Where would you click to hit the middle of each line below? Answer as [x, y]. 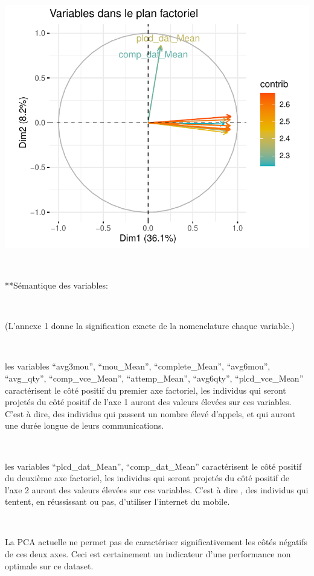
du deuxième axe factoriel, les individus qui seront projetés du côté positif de [147, 478]
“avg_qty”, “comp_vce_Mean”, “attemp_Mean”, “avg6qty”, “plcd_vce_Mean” [154, 378]
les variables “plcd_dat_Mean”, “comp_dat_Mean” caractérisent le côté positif [153, 466]
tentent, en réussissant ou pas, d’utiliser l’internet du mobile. [117, 501]
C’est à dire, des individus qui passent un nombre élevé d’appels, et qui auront [150, 413]
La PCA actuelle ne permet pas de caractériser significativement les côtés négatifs [156, 542]
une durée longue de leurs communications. [85, 425]
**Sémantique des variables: [56, 285]
